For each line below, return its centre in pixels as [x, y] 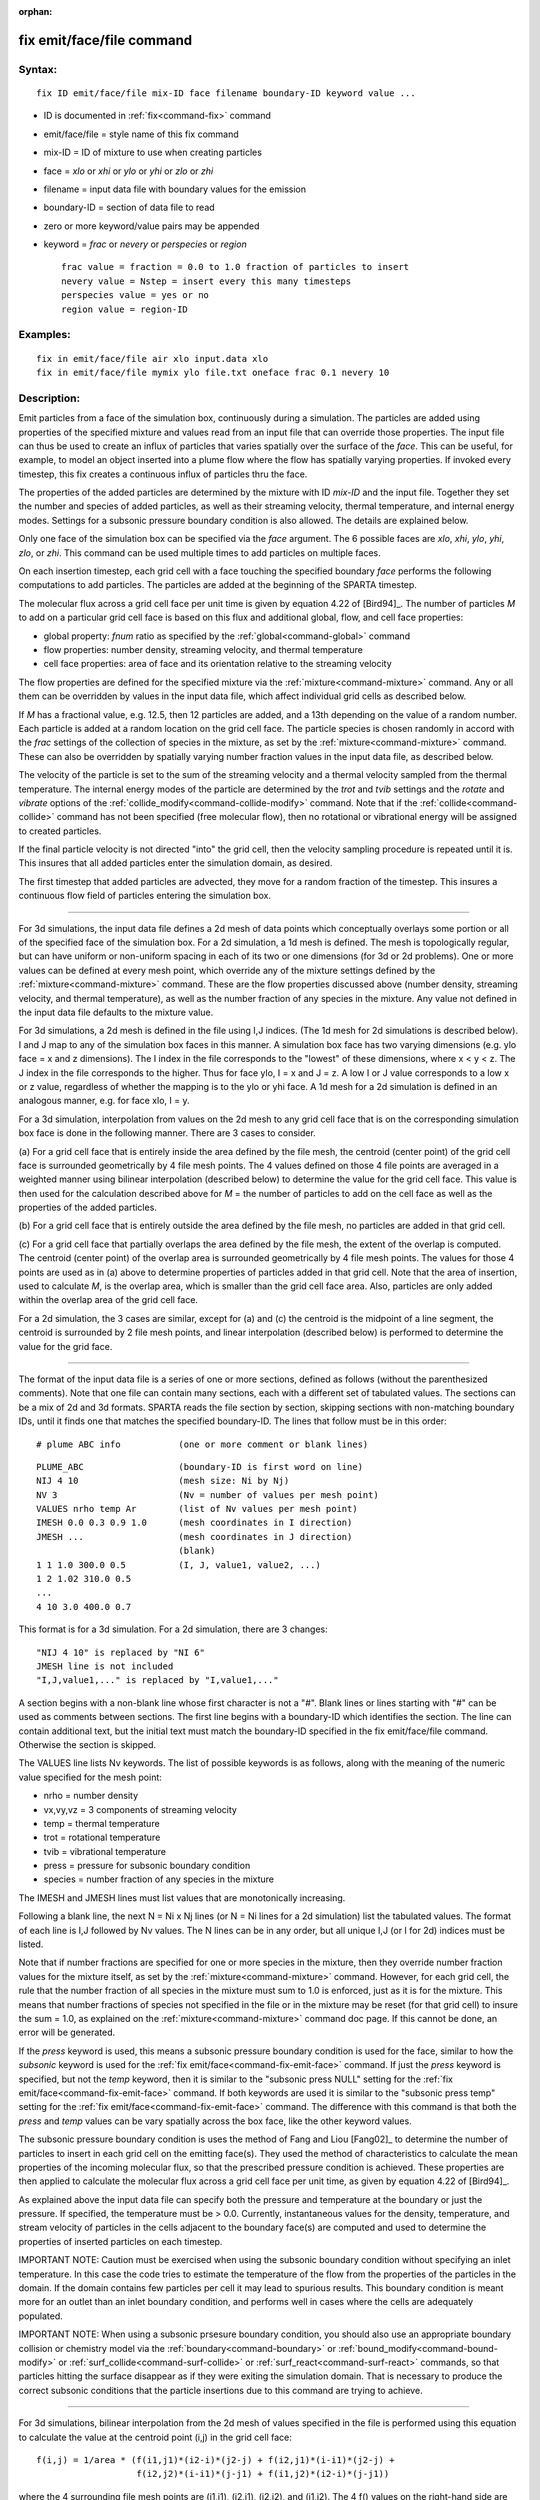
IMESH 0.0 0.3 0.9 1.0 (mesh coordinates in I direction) [194, 1523]
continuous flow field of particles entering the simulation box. [145, 896]
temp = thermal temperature [101, 1823]
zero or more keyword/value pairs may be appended [151, 226]
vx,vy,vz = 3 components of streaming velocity [140, 1809]
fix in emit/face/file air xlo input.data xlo [152, 358]
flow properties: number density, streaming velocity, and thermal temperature [203, 649]
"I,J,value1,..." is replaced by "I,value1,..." [157, 1680]
